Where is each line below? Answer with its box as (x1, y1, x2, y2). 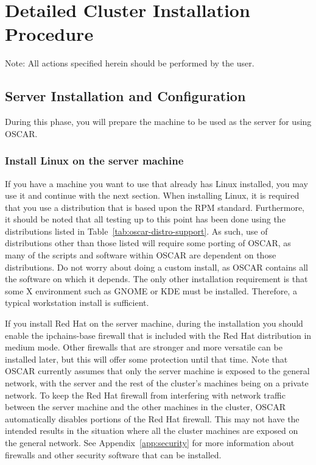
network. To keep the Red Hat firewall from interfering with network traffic (5, 388, 286, 401)
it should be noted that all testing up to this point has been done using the (5, 213, 286, 225)
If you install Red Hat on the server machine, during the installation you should (5, 317, 303, 330)
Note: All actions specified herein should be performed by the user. (5, 57, 255, 69)
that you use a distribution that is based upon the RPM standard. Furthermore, (5, 201, 305, 213)
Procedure (5, 21, 94, 46)
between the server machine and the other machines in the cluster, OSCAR (5, 400, 286, 413)
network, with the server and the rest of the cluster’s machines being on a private (5, 377, 309, 389)
